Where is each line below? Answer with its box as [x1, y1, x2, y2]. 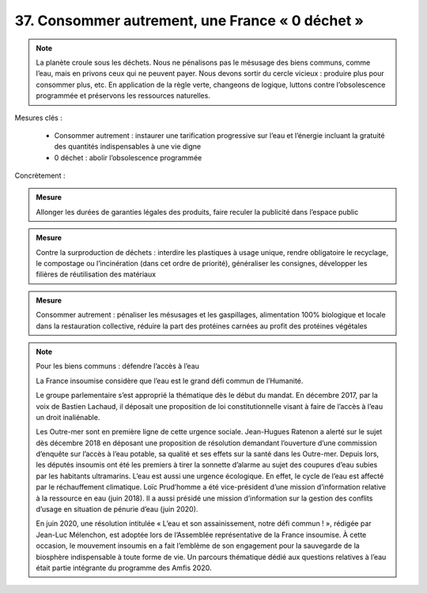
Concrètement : [14, 171, 66, 181]
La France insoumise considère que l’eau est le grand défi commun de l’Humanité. [36, 376, 304, 385]
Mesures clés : [14, 113, 62, 122]
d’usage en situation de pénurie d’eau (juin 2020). [36, 505, 198, 514]
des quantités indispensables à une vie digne [54, 142, 202, 152]
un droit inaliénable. [36, 412, 100, 422]
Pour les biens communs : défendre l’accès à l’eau [36, 362, 199, 371]
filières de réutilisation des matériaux [36, 269, 157, 280]
